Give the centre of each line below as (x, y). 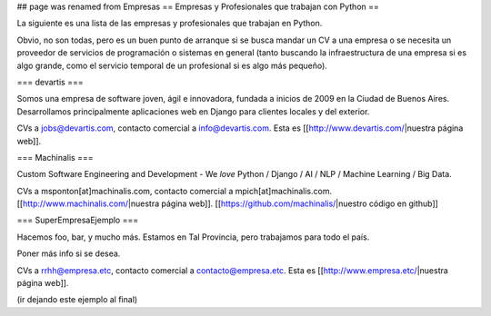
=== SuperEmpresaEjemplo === (78, 220)
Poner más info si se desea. (69, 253)
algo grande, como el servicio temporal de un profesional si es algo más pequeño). (172, 65)
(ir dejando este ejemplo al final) (77, 300)
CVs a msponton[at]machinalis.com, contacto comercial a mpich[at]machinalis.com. (174, 191)
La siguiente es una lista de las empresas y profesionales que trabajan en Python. (170, 24)
